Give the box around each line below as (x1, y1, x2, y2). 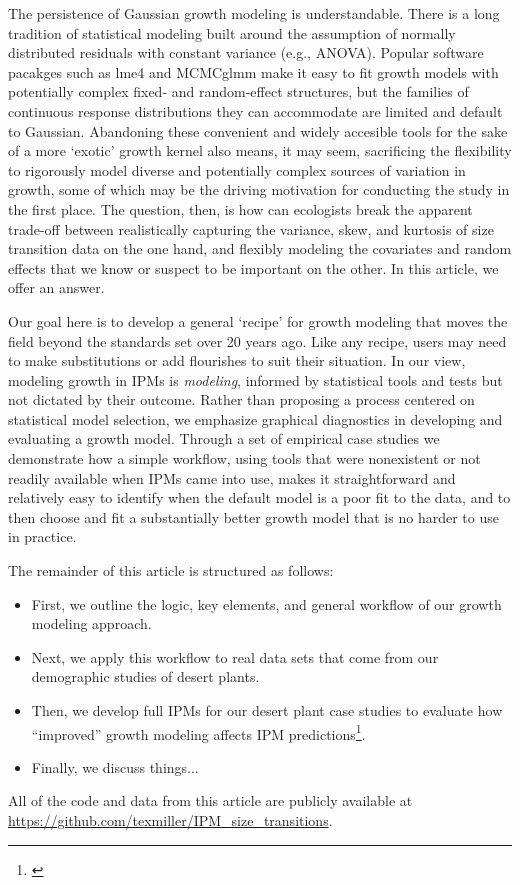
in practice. (8, 526, 77, 547)
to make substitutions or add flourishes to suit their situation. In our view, (8, 350, 466, 371)
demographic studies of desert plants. (31, 666, 260, 687)
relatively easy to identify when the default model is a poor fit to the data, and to (8, 487, 511, 508)
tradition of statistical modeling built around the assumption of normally (8, 22, 456, 43)
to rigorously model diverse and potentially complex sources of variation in (8, 159, 466, 180)
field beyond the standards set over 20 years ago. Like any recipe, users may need (8, 330, 507, 351)
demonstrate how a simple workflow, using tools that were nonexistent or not (8, 448, 481, 469)
